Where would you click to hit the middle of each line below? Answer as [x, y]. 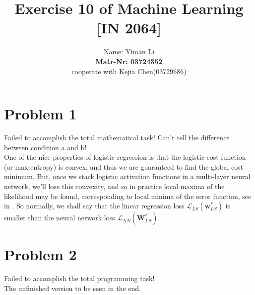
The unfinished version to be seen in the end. [72, 288]
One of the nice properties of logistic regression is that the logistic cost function [125, 157]
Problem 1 [40, 114]
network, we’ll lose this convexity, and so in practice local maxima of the [114, 186]
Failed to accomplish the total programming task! [79, 278]
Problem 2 [40, 254]
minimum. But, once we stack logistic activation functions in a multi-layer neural [127, 176]
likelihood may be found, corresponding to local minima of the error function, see [128, 196]
